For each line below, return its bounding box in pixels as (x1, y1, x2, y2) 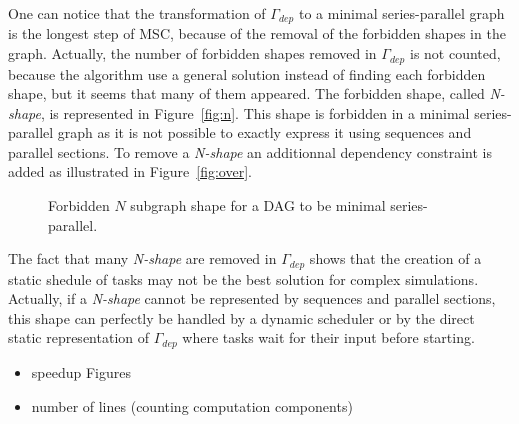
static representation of (8, 327, 150, 348)
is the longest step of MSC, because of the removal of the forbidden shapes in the (8, 23, 506, 44)
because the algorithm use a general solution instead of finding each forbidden (8, 63, 486, 84)
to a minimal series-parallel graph (298, 3, 505, 23)
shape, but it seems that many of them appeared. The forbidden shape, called (8, 83, 485, 104)
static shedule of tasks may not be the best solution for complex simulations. (8, 268, 479, 289)
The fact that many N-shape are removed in (8, 248, 277, 269)
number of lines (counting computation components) (31, 395, 353, 416)
